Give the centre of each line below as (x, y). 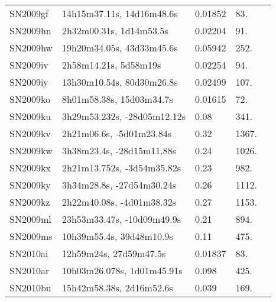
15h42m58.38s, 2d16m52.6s (117, 288)
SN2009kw (31, 150)
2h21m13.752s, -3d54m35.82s (121, 168)
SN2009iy (29, 82)
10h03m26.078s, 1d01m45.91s (122, 270)
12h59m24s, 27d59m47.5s (114, 253)
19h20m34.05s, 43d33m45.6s (120, 48)
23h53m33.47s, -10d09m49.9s (121, 219)
